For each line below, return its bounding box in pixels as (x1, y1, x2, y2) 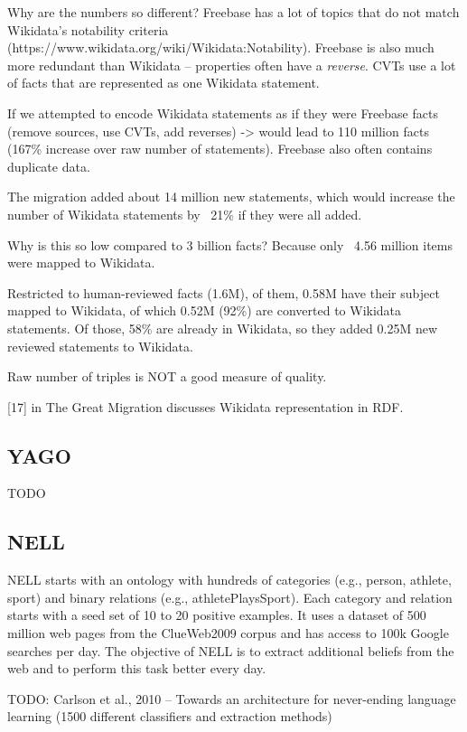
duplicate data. (7, 156, 90, 175)
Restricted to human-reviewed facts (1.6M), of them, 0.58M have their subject (7, 283, 440, 302)
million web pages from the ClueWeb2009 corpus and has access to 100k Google (7, 624, 449, 643)
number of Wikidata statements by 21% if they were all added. (7, 204, 362, 223)
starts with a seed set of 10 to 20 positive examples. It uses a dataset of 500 (7, 605, 426, 624)
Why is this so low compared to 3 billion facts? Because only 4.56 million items (7, 235, 453, 254)
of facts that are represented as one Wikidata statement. (7, 73, 320, 92)
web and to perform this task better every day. (7, 659, 266, 678)
